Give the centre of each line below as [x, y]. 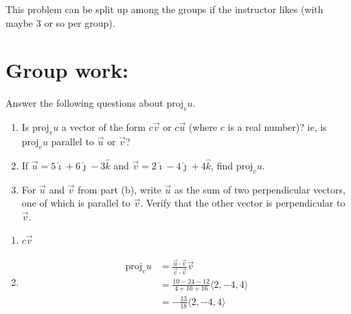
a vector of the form [103, 127]
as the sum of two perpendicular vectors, [260, 189]
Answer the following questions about [84, 103]
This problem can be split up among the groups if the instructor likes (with [165, 9]
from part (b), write [120, 189]
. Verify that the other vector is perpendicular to [243, 203]
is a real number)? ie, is [277, 127]
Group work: [67, 70]
